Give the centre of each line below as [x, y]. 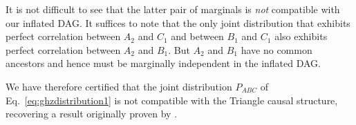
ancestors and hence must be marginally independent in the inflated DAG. [163, 63]
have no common [277, 49]
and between [197, 36]
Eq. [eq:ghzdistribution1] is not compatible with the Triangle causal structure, [172, 100]
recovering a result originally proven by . [92, 114]
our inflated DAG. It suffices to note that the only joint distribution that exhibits [178, 22]
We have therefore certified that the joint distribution [119, 86]
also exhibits [301, 36]
